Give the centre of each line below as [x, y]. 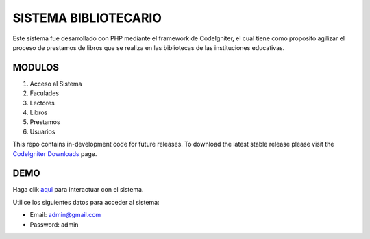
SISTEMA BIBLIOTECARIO [87, 18]
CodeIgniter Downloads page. [55, 153]
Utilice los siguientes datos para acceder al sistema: [86, 202]
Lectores [42, 103]
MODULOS [36, 67]
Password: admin [54, 224]
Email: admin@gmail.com [65, 215]
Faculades [45, 93]
